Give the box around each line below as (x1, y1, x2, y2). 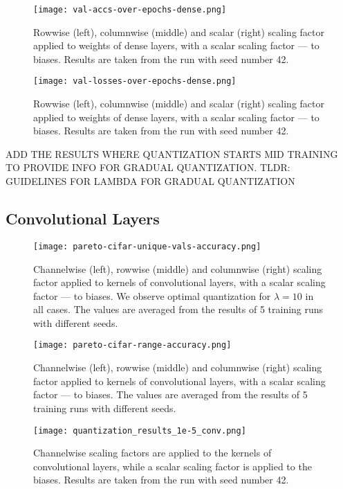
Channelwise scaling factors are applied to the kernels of (33, 445, 272, 460)
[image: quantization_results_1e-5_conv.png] (33, 425, 246, 436)
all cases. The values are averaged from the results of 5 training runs (33, 302, 324, 317)
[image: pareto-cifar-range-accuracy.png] (33, 340, 232, 350)
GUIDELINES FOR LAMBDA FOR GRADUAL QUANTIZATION (6, 174, 295, 188)
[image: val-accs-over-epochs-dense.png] (33, 5, 227, 15)
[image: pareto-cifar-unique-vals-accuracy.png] (33, 241, 261, 251)
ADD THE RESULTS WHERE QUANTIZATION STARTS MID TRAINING (6, 146, 338, 161)
